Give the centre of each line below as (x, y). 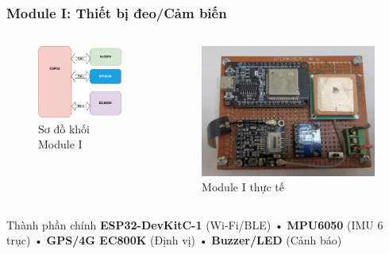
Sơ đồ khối (64, 128)
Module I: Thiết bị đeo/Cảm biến (117, 12)
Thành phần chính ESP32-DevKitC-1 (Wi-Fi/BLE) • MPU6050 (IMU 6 (195, 224)
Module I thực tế (243, 187)
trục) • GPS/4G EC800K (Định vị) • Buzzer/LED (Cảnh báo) (174, 240)
